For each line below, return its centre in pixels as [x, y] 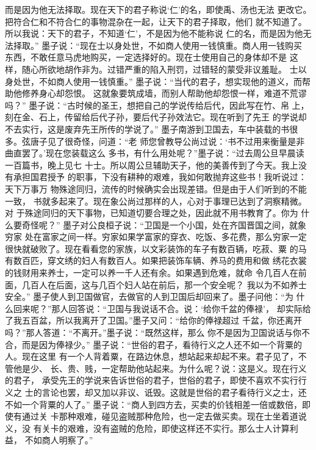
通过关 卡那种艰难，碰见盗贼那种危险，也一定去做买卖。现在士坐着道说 [164, 416]
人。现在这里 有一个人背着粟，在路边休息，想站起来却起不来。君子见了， [152, 356]
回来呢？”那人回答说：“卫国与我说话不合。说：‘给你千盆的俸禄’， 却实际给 [162, 308]
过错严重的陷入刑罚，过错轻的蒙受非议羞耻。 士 [203, 69]
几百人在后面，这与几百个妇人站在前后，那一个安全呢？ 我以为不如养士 [164, 284]
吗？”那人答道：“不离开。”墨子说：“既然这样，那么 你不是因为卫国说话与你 [153, 332]
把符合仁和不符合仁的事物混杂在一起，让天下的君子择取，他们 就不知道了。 [156, 21]
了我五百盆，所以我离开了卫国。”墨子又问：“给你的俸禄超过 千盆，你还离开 [153, 320]
